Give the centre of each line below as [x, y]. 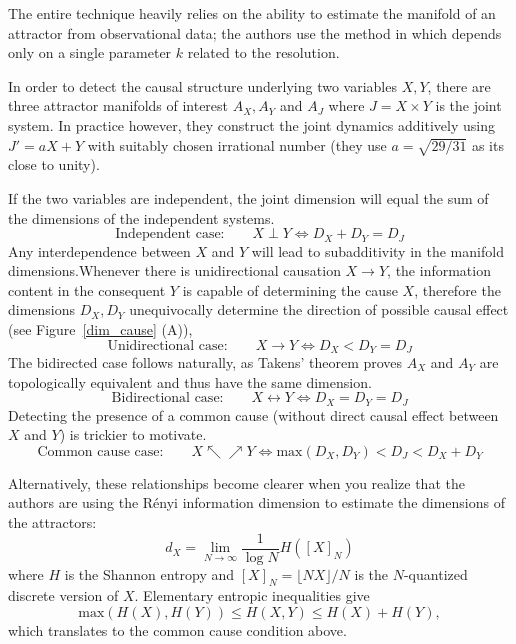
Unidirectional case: [167, 345]
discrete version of [63, 595]
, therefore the [457, 289]
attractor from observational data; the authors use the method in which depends [255, 32]
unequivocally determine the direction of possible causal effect [319, 309]
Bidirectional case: [167, 398]
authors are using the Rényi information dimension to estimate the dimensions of [256, 502]
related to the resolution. [263, 52]
